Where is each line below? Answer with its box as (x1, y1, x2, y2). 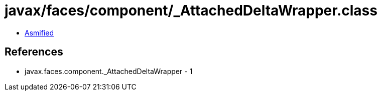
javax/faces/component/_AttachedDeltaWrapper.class (5, 2, 377, 19)
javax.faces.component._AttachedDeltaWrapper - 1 (25, 66, 193, 75)
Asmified (25, 28, 54, 37)
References (5, 45, 63, 58)
